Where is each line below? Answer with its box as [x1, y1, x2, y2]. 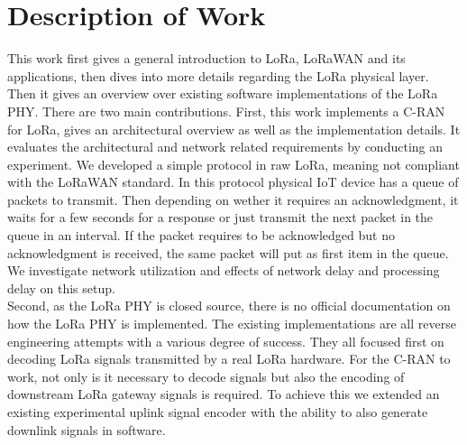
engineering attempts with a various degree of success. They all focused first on [7, 331, 444, 350]
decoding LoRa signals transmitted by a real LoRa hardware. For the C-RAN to [7, 349, 451, 368]
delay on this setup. [7, 278, 115, 297]
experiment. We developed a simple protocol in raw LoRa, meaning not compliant [7, 154, 460, 173]
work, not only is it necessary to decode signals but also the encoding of [7, 366, 405, 385]
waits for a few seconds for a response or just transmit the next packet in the [7, 208, 434, 227]
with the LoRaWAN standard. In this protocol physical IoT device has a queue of [7, 172, 459, 191]
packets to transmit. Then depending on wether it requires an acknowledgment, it [7, 190, 459, 209]
